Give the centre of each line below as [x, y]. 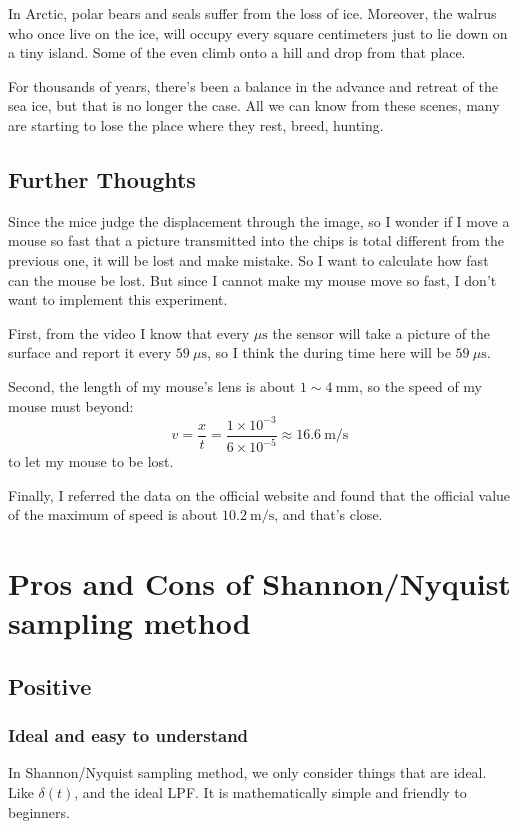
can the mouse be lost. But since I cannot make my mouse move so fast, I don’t [252, 279]
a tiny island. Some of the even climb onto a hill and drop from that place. [237, 52]
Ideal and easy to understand [128, 735]
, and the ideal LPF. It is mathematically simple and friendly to [270, 791]
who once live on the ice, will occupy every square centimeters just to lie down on [258, 32]
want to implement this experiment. [118, 299]
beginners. [39, 811]
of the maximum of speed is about [113, 514]
